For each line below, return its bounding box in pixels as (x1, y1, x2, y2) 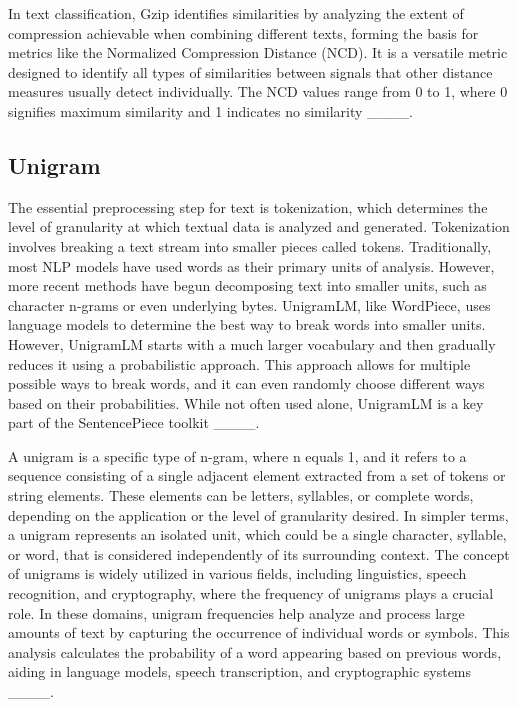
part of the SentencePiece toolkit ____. (8, 412, 260, 433)
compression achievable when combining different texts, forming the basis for (8, 22, 479, 43)
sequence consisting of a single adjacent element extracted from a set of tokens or (8, 465, 506, 486)
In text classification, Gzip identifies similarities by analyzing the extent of (8, 3, 464, 23)
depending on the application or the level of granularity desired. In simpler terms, (8, 504, 509, 525)
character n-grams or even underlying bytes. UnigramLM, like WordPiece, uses (8, 294, 491, 315)
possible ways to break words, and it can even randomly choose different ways (8, 373, 485, 394)
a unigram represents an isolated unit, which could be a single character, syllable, (8, 524, 507, 545)
